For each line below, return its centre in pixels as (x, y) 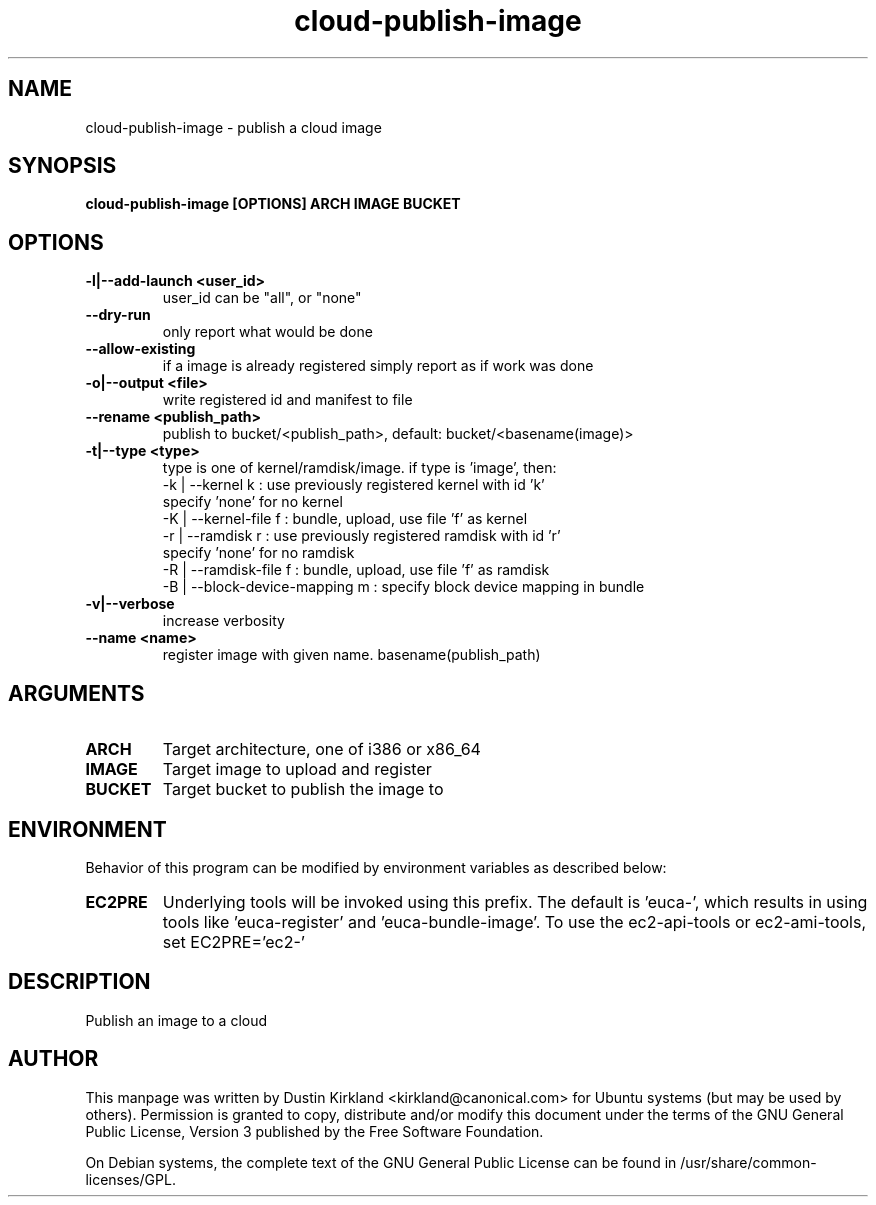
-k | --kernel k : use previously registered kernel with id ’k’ (353, 485)
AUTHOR (53, 1059)
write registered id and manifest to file (287, 400)
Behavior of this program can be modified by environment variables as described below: (376, 867)
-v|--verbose (130, 604)
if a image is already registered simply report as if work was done (378, 366)
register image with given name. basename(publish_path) (351, 655)
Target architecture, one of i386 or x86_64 (321, 749)
